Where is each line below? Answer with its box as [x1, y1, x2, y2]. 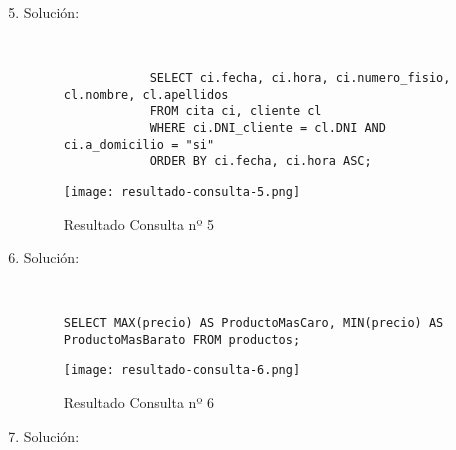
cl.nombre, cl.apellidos [63, 87, 229, 102]
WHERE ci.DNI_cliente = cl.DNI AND [149, 120, 386, 135]
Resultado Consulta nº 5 [63, 213, 214, 234]
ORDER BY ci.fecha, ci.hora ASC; [149, 154, 372, 169]
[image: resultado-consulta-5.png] [63, 184, 301, 199]
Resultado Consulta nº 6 [63, 391, 214, 412]
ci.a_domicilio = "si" [63, 137, 215, 152]
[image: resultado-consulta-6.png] [63, 363, 301, 378]
